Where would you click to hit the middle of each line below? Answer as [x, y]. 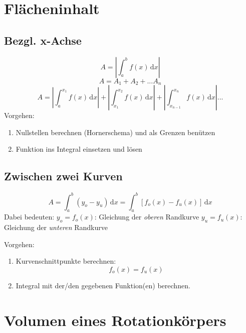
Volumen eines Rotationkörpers [115, 320]
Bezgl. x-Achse [43, 40]
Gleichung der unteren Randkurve [56, 227]
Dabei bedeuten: [29, 217]
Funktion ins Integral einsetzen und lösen [79, 149]
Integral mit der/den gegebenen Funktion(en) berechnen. [103, 285]
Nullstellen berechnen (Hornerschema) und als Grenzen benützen [115, 132]
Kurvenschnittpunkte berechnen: [66, 261]
